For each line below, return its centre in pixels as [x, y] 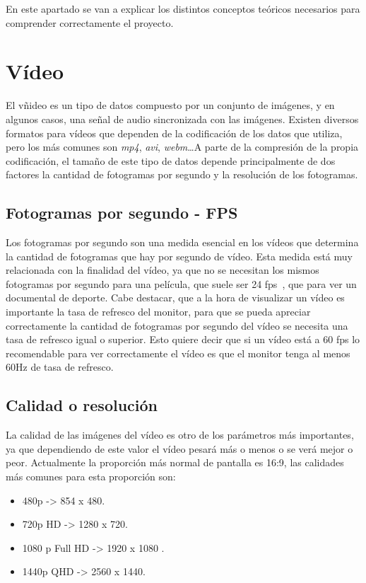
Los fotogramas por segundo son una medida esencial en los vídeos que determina [182, 242]
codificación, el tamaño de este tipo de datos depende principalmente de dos [171, 160]
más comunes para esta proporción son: [91, 476]
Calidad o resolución [82, 405]
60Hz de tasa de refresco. [60, 367]
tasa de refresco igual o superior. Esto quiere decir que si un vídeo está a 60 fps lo [183, 339]
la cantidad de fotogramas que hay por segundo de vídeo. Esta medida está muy [179, 256]
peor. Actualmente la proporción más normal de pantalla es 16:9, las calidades [175, 462]
